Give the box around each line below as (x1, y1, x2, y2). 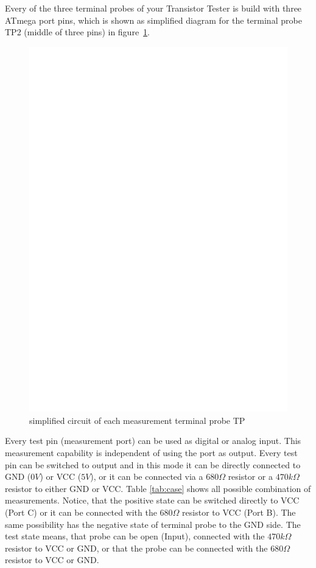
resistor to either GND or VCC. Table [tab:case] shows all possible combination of (5, 482, 311, 494)
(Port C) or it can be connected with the (5, 506, 157, 519)
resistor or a (228, 470, 273, 483)
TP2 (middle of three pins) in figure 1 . (5, 26, 150, 38)
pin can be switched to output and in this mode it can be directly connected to (5, 458, 301, 471)
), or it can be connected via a (90, 470, 203, 483)
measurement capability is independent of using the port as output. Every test (5, 446, 298, 459)
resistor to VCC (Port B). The (182, 506, 296, 519)
